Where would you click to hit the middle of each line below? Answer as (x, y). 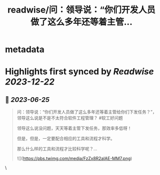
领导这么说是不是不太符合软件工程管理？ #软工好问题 (70, 118)
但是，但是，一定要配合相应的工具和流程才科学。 (66, 139)
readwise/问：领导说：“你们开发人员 (81, 10)
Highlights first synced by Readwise (80, 72)
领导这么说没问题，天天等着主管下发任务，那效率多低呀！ (74, 128)
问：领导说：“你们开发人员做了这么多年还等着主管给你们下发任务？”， (87, 112)
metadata (25, 50)
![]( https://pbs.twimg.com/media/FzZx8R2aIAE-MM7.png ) (74, 159)
